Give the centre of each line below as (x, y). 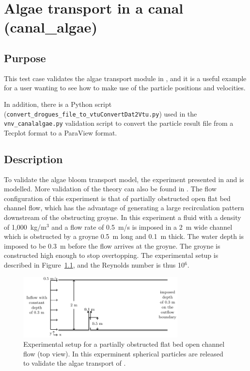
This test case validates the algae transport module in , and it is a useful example (125, 78)
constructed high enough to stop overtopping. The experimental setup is (111, 255)
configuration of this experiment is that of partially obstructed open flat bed (117, 198)
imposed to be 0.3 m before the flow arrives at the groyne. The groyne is (112, 245)
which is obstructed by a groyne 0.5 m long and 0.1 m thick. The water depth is (124, 236)
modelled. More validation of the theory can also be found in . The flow (110, 189)
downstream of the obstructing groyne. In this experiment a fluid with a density (123, 217)
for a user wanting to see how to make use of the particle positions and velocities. (125, 88)
